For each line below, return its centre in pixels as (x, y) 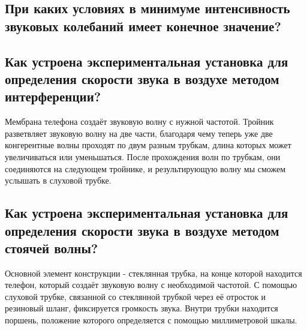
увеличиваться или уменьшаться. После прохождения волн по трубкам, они (143, 156)
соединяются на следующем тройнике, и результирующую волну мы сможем (145, 168)
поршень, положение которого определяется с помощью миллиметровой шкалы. (151, 320)
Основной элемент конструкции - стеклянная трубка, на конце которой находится (153, 273)
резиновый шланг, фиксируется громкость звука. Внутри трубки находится (142, 308)
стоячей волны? (52, 247)
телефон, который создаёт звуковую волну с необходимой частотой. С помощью (151, 285)
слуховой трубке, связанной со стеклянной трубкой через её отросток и (136, 296)
